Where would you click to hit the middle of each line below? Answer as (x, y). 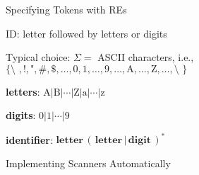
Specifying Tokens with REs (66, 9)
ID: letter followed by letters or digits (86, 33)
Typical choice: (38, 57)
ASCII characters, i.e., (146, 57)
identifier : (29, 139)
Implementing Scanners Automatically (88, 163)
